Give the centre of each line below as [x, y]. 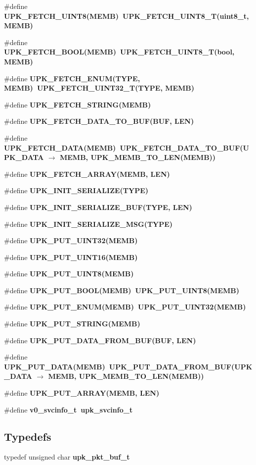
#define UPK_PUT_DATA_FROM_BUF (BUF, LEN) [100, 340]
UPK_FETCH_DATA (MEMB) [60, 147]
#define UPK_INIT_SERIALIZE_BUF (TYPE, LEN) [98, 207]
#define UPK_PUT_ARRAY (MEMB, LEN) [82, 393]
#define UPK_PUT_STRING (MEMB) [72, 324]
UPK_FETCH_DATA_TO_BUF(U [184, 147]
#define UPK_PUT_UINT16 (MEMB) [71, 257]
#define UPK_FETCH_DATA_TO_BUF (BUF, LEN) [99, 121]
